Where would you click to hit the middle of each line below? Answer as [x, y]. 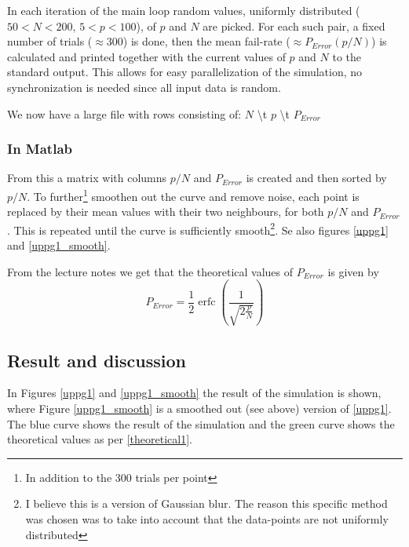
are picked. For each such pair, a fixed [294, 26]
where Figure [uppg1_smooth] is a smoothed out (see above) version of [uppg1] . [199, 408]
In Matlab [40, 149]
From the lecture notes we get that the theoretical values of [150, 271]
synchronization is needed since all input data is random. [144, 87]
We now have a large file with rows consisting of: [124, 113]
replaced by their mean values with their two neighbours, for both [166, 212]
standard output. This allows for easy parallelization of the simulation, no [185, 72]
